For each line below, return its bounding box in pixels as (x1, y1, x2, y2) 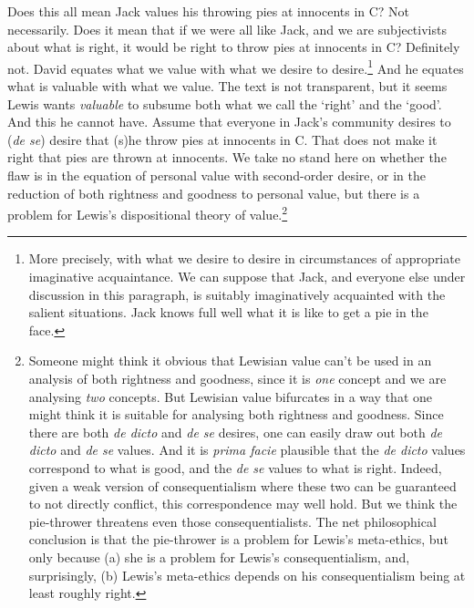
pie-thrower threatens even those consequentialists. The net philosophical (28, 511, 437, 531)
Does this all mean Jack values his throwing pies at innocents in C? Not (7, 2, 410, 20)
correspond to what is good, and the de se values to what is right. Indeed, (28, 458, 442, 477)
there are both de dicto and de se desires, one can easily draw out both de (28, 422, 443, 441)
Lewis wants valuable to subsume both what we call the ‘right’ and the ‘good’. (7, 94, 442, 113)
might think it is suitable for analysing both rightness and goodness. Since (28, 405, 444, 424)
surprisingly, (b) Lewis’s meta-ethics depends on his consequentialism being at (28, 565, 466, 584)
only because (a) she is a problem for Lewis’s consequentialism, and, (28, 547, 410, 566)
